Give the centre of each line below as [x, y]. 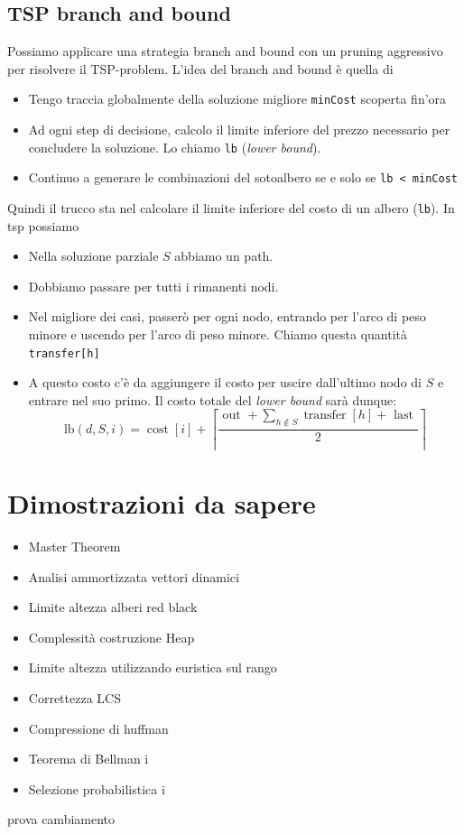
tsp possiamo [43, 225]
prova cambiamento [61, 819]
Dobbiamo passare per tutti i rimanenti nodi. [153, 286]
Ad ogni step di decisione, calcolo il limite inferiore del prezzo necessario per [239, 130]
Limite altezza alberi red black [113, 607]
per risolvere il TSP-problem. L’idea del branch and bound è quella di [200, 68]
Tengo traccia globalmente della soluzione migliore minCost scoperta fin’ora [237, 99]
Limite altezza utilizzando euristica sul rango [153, 667]
